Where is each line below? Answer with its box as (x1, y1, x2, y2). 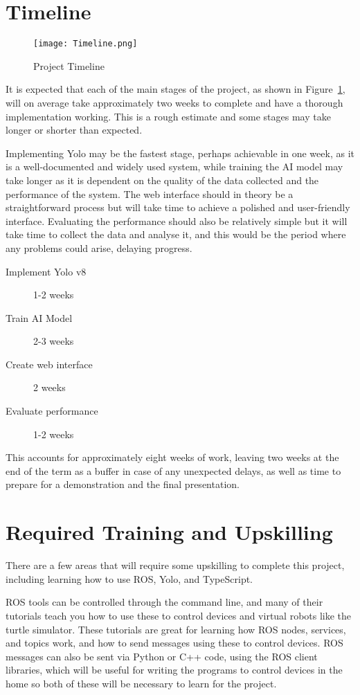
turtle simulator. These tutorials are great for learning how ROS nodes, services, (6, 622, 346, 636)
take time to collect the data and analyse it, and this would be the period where (6, 227, 346, 242)
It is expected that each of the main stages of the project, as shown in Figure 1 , (6, 82, 345, 96)
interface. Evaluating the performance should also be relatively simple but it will (6, 213, 348, 228)
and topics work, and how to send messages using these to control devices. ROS (6, 635, 343, 650)
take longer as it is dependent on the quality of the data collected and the (6, 172, 319, 187)
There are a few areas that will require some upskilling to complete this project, (6, 558, 345, 572)
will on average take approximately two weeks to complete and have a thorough (6, 95, 343, 109)
